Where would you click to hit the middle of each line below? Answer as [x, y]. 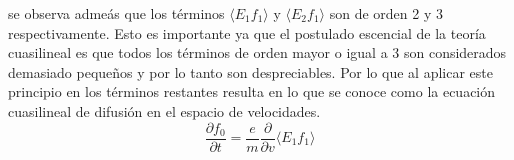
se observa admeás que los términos [116, 13]
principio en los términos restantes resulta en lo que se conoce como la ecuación [252, 91]
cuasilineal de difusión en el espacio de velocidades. [164, 110]
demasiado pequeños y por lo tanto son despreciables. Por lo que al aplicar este [250, 71]
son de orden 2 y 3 [386, 13]
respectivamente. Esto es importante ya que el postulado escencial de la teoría [247, 32]
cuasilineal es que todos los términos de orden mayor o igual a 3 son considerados [257, 52]
